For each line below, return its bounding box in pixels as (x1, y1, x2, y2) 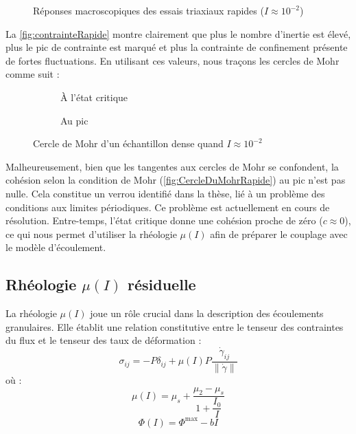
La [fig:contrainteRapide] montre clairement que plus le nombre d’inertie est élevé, (5, 26, 351, 41)
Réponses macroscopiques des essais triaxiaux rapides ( (33, 3, 264, 17)
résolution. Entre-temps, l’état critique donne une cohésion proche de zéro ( (5, 213, 323, 228)
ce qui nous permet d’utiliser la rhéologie (5, 226, 177, 241)
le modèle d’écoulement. (5, 240, 106, 254)
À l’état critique (60, 89, 128, 104)
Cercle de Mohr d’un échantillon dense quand (33, 136, 224, 151)
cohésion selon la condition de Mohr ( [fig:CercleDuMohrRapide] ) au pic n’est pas (5, 173, 346, 187)
